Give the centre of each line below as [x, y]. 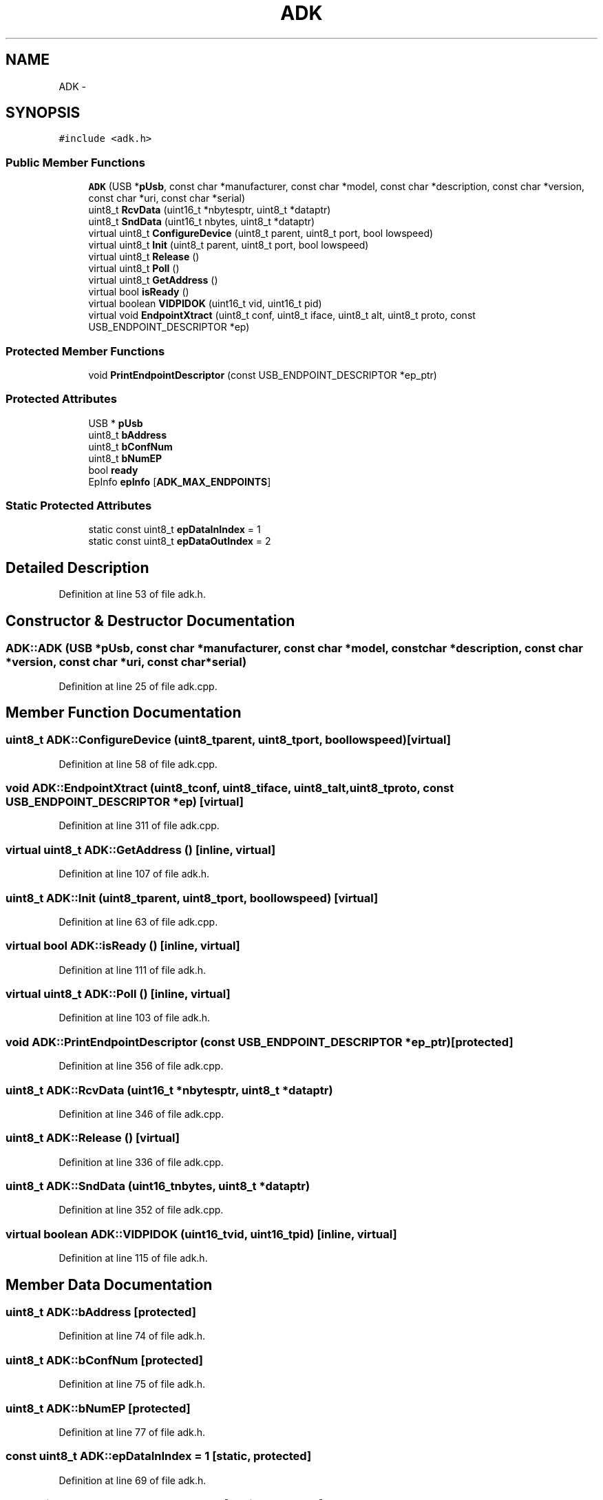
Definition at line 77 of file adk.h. [132, 1432]
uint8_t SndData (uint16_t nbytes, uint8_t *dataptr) [202, 222]
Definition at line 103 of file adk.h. [135, 1018]
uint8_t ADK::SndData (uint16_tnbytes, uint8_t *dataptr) [158, 1186]
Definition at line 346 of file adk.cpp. [141, 1114]
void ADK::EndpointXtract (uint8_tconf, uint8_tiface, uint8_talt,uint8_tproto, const [230, 788]
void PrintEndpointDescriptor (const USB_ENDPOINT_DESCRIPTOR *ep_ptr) [263, 375]
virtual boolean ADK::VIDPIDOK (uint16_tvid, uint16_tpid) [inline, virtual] [201, 1234]
